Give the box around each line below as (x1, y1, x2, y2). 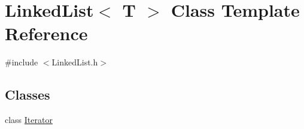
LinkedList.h (51, 56, 98, 68)
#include (5, 56, 38, 68)
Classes (5, 85, 50, 104)
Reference (5, 21, 88, 46)
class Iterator (5, 113, 53, 126)
